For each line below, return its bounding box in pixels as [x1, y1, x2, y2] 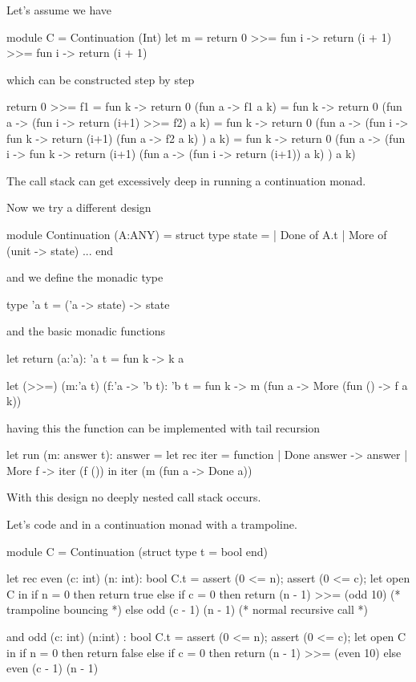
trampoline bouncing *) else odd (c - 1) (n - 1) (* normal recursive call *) [6, 601, 369, 618]
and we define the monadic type [6, 269, 164, 286]
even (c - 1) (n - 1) [6, 660, 99, 676]
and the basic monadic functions [6, 323, 166, 339]
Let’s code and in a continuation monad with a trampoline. [6, 516, 297, 533]
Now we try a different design [6, 199, 151, 216]
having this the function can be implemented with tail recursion [6, 419, 321, 436]
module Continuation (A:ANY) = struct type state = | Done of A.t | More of [6, 225, 387, 242]
